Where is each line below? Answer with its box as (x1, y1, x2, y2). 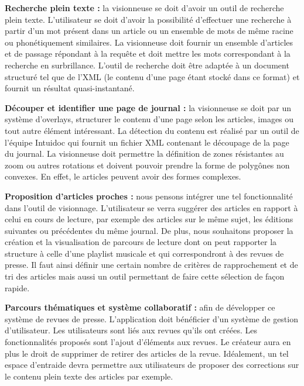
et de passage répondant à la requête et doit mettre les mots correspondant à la (5, 47, 291, 60)
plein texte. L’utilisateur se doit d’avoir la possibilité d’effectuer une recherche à (5, 13, 292, 25)
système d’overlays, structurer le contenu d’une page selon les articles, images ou (5, 113, 294, 125)
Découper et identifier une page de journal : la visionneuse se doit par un (5, 101, 292, 113)
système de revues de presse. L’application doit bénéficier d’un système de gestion (5, 312, 298, 325)
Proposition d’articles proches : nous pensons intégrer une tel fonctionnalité (5, 189, 293, 202)
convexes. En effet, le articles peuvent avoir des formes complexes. (5, 170, 241, 182)
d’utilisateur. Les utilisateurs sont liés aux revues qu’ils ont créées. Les (5, 324, 258, 336)
